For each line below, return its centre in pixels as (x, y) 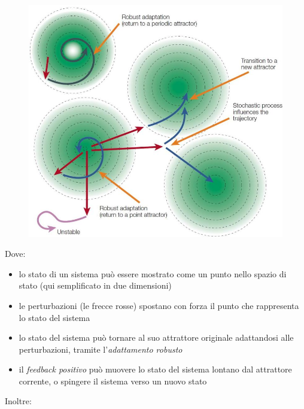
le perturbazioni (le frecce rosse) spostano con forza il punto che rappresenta (159, 305)
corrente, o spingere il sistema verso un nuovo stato (113, 381)
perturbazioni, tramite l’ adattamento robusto (101, 349)
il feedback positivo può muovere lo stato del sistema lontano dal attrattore (155, 369)
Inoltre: (18, 401)
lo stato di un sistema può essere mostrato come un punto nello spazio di (153, 273)
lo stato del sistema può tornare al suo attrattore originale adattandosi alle (156, 337)
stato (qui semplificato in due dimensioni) (95, 285)
